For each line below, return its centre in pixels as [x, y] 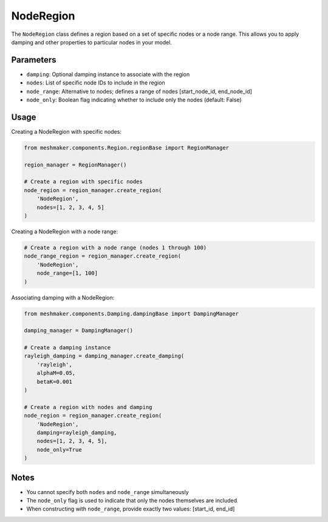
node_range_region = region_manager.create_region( [103, 256]
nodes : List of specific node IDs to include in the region [96, 83]
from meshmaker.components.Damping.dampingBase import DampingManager [132, 314]
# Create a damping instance [67, 348]
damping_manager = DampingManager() [79, 331]
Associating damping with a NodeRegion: [63, 297]
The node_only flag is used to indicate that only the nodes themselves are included [132, 501]
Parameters [34, 60]
